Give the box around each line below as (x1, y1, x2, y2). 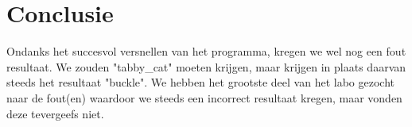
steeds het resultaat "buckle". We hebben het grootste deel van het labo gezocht (6, 74, 395, 90)
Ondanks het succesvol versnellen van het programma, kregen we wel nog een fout (6, 43, 406, 60)
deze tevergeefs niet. (6, 105, 104, 121)
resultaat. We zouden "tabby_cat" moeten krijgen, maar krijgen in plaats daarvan (6, 58, 406, 75)
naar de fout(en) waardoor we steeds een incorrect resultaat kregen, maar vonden (6, 89, 402, 106)
